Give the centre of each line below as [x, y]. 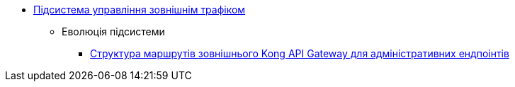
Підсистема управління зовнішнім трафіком [140, 10]
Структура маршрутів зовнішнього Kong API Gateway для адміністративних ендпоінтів [300, 53]
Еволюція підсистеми [113, 31]
